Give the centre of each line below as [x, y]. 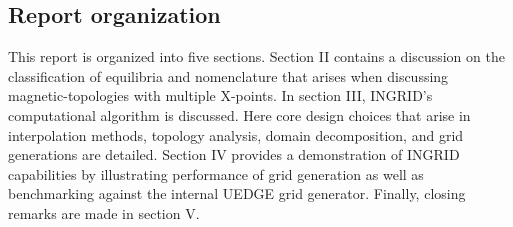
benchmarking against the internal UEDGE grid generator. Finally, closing [237, 193]
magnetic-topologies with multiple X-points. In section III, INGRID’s [220, 95]
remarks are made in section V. [104, 212]
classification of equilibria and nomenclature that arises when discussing [228, 75]
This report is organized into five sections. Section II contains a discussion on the [256, 56]
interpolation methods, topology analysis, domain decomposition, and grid [236, 134]
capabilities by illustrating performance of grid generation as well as [216, 173]
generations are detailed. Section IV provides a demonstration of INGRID [234, 154]
